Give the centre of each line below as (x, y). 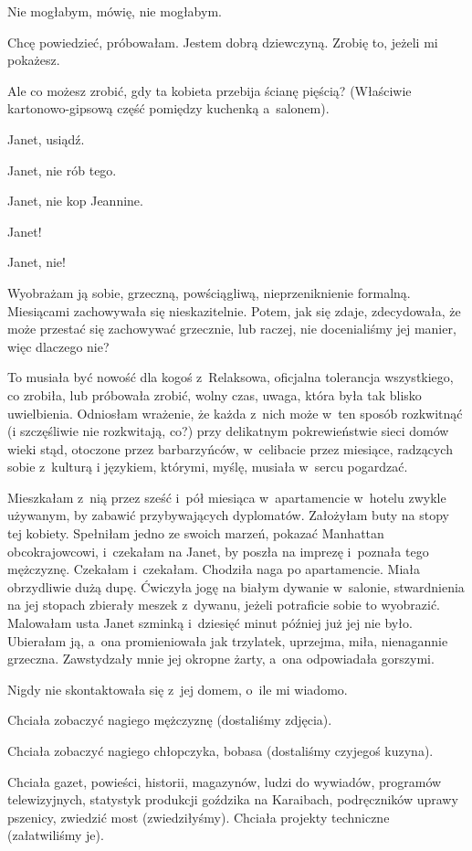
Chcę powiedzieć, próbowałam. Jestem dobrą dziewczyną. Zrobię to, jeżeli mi (223, 42)
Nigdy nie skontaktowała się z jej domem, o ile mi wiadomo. (178, 689)
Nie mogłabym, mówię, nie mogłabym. (115, 11)
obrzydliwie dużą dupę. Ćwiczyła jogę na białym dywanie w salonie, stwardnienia (236, 586)
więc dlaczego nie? (58, 346)
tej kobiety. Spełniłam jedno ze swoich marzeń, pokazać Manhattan (196, 533)
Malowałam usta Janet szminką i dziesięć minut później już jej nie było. (210, 623)
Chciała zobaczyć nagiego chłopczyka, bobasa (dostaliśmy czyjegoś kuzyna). (220, 750)
